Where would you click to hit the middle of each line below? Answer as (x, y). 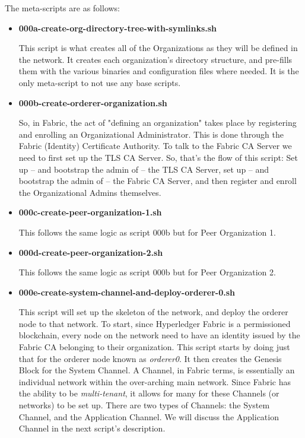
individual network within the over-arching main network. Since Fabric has (155, 381)
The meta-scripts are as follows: (63, 8)
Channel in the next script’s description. (92, 428)
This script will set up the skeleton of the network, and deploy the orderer (153, 312)
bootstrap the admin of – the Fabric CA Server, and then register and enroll (158, 181)
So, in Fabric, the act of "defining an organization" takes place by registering (158, 123)
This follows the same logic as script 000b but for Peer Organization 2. (147, 272)
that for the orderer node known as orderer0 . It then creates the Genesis (150, 358)
